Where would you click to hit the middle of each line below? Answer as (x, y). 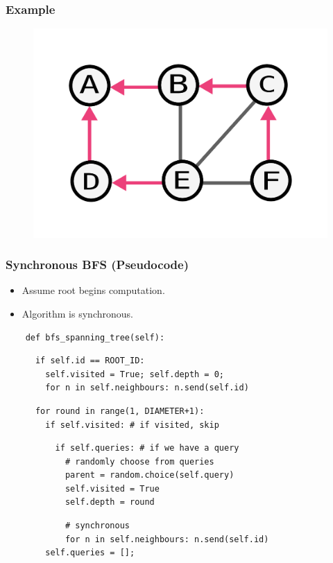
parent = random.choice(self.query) (150, 475)
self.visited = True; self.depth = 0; (135, 374)
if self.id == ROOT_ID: (90, 361)
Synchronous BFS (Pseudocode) (97, 265)
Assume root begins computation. (93, 290)
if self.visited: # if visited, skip (132, 425)
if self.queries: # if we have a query (147, 448)
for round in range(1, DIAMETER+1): (120, 411)
